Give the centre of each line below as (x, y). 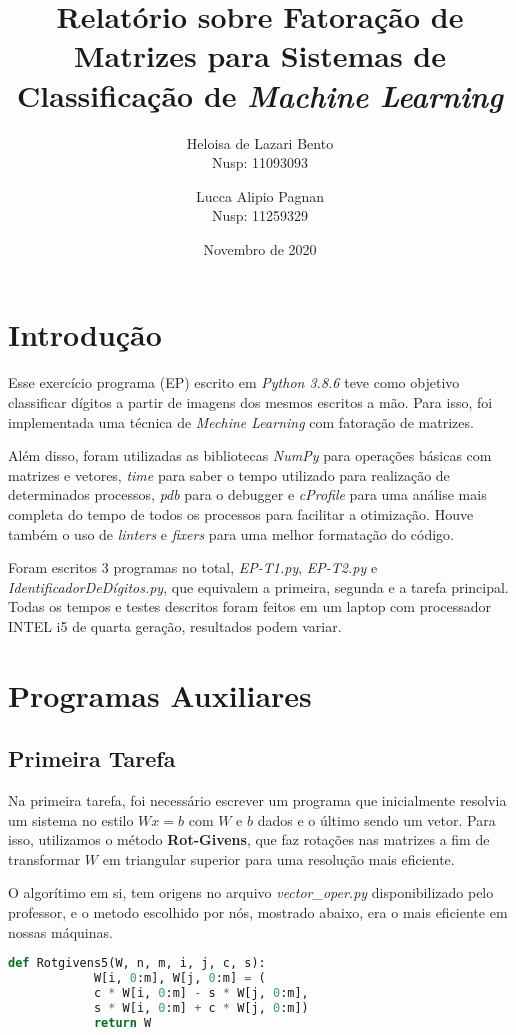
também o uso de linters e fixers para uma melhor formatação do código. (231, 533)
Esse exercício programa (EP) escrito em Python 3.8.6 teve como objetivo (234, 382)
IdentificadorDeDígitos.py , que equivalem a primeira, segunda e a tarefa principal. (258, 586)
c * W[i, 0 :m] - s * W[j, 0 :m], (201, 993)
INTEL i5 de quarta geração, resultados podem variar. (175, 625)
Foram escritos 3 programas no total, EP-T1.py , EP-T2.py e (193, 567)
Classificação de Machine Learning (260, 95)
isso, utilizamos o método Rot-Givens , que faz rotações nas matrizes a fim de (249, 839)
